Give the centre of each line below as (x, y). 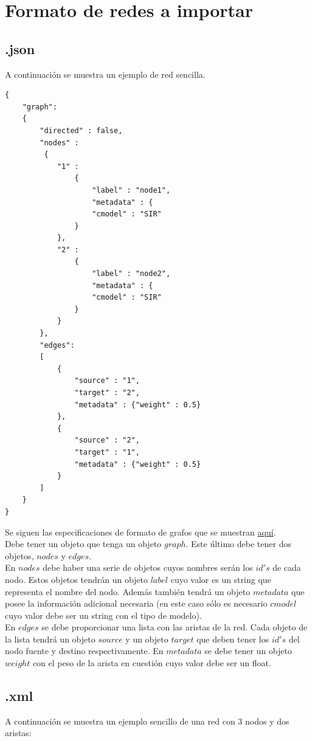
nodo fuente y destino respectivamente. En (84, 651)
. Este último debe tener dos (238, 544)
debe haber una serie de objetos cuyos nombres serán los (148, 567)
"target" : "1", (107, 452)
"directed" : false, (81, 130)
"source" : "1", (107, 381)
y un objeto (147, 639)
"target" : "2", (107, 393)
